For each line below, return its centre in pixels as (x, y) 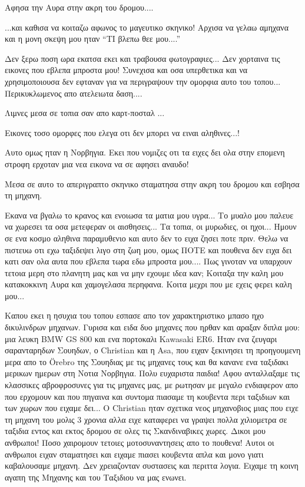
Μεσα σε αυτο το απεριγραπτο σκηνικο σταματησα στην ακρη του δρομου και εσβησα (152, 183)
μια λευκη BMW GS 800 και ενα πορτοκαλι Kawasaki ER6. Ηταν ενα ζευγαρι (141, 338)
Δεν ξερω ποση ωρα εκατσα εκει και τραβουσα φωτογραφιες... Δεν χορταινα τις (142, 58)
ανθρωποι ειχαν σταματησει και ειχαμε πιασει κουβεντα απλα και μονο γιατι (134, 454)
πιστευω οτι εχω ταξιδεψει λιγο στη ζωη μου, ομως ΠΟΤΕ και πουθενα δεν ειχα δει (148, 249)
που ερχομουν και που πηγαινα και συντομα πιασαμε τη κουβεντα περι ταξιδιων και (147, 396)
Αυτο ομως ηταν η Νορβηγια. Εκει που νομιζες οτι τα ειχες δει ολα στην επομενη (145, 152)
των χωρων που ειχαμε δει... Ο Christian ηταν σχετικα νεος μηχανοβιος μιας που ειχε (152, 408)
